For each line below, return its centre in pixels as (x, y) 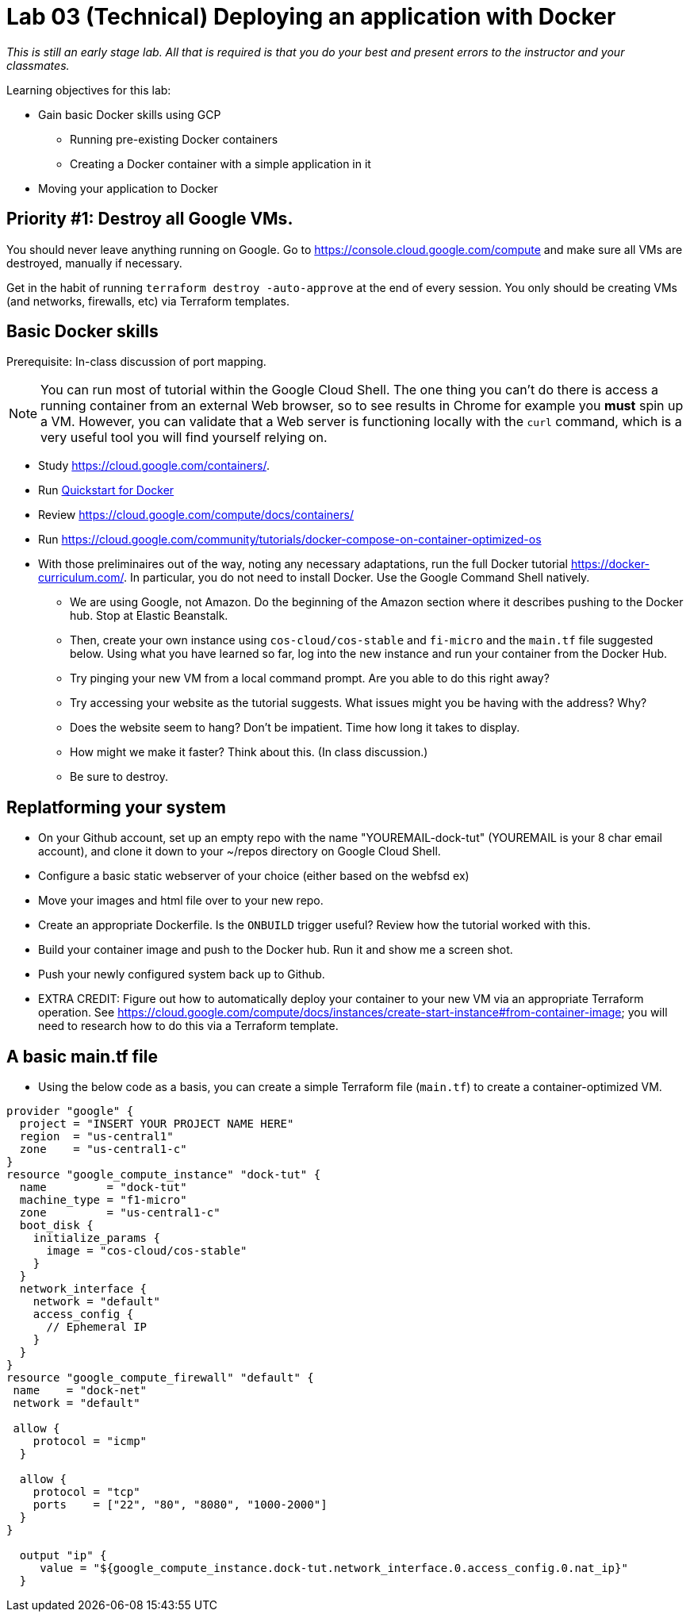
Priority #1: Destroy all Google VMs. (150, 219)
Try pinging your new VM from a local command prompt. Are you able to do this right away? (310, 678)
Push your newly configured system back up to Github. (182, 974)
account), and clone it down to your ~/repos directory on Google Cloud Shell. (240, 851)
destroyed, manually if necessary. (94, 263)
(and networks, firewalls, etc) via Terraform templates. (148, 301)
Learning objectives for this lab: (89, 90)
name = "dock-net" (80, 1391)
